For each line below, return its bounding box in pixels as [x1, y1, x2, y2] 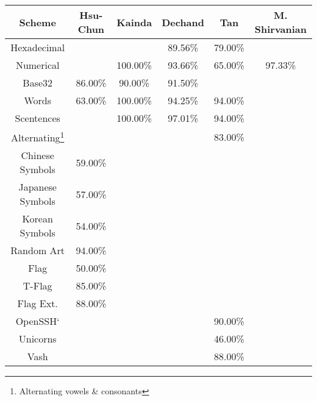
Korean [22, 211, 53, 226]
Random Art [10, 243, 65, 258]
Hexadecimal [10, 40, 65, 54]
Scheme [19, 15, 56, 29]
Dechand [162, 15, 205, 29]
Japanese [18, 180, 57, 194]
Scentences [15, 111, 60, 125]
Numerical [15, 58, 60, 72]
